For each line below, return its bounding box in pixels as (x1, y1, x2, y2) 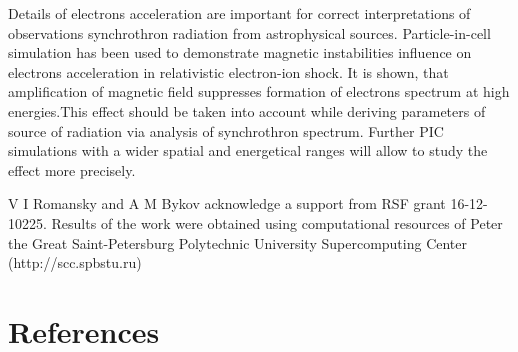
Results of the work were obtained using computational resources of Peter (51, 212, 503, 233)
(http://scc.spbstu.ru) (8, 252, 142, 273)
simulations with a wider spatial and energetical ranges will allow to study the (8, 140, 488, 161)
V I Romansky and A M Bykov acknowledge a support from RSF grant (8, 193, 446, 214)
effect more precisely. (8, 159, 136, 180)
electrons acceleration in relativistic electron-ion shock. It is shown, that (8, 61, 449, 82)
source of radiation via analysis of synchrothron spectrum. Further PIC (8, 120, 444, 141)
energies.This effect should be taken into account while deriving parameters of (8, 100, 486, 121)
